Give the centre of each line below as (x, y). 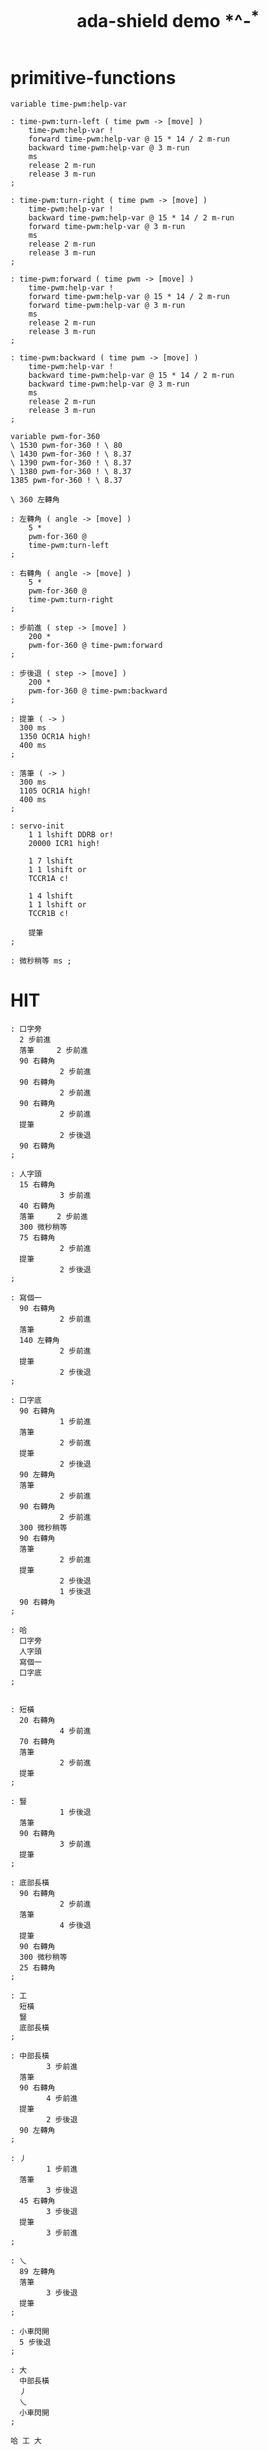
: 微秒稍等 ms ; (41, 961)
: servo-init (37, 826)
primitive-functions (93, 77)
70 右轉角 (37, 1742)
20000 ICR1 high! (64, 844)
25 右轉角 (37, 1968)
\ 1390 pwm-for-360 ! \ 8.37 (71, 463)
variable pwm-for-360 (55, 437)
